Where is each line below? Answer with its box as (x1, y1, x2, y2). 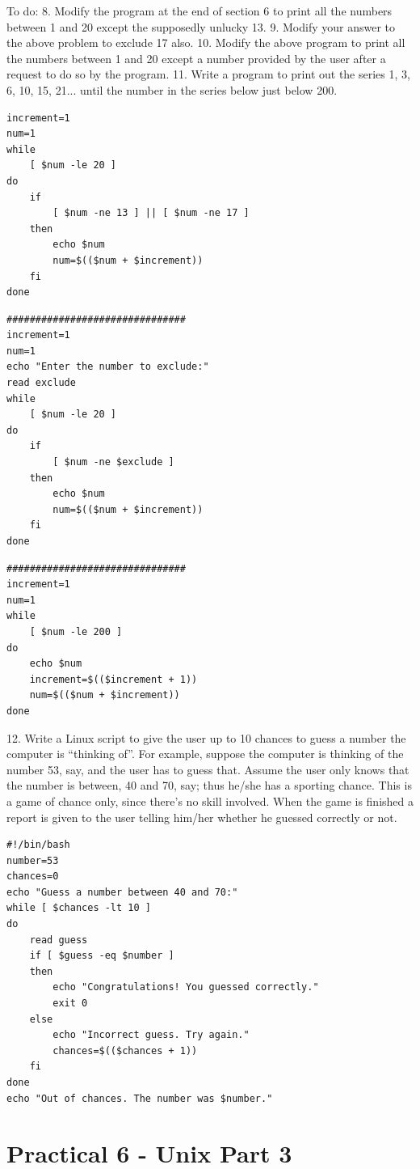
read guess (29, 934, 88, 946)
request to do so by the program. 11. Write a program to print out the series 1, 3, (6, 66, 410, 83)
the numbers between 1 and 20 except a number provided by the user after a (6, 49, 386, 66)
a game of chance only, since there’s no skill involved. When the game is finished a (6, 792, 414, 809)
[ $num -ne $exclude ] (52, 456, 174, 468)
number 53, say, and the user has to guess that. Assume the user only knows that (6, 760, 409, 777)
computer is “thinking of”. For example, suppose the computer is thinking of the (6, 745, 404, 762)
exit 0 (52, 997, 88, 1010)
